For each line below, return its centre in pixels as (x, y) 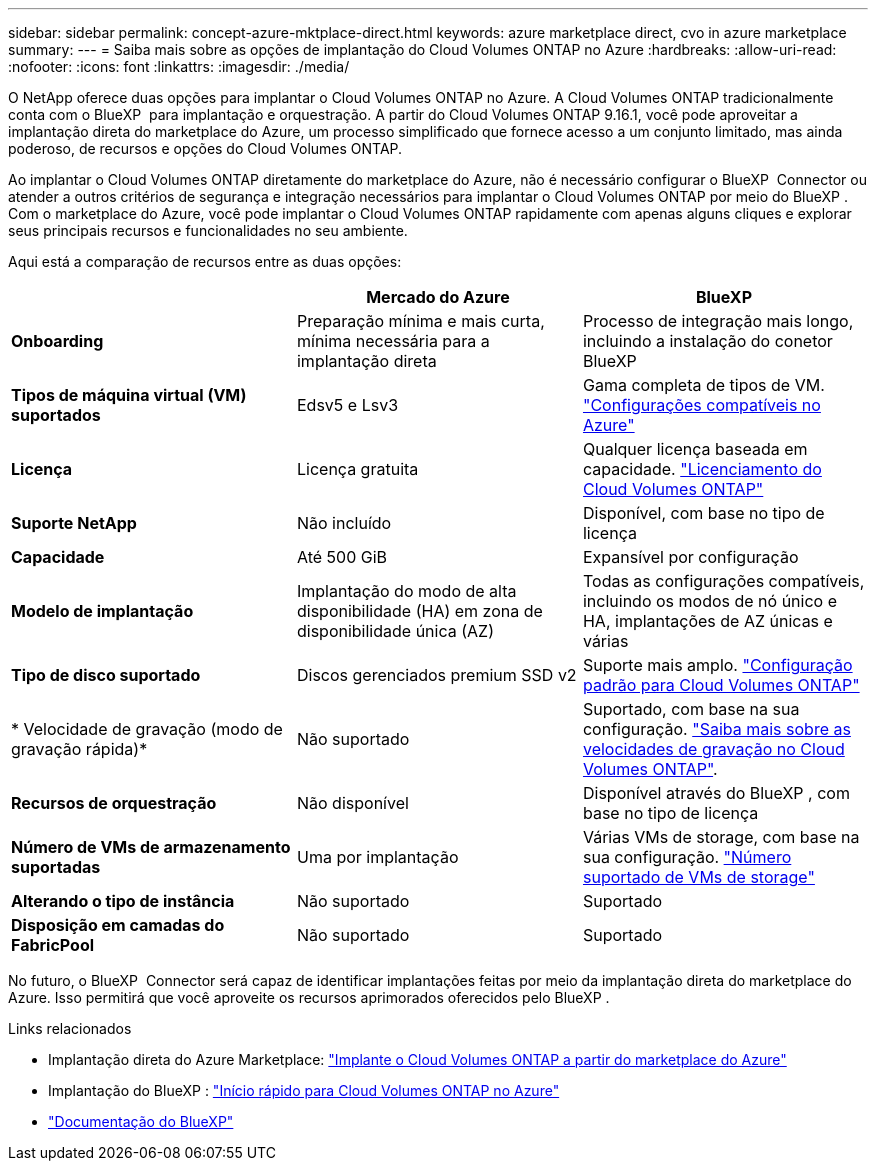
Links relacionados (70, 1028)
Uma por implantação (377, 857)
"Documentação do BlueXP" (141, 1121)
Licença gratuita (357, 469)
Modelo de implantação (102, 611)
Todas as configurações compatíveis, (723, 581)
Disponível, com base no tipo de (703, 513)
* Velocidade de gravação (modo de (147, 729)
